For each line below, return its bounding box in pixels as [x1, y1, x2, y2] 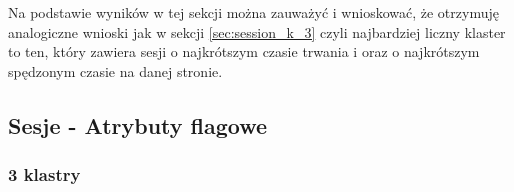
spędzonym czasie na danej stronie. [8, 60, 223, 81]
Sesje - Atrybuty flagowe [8, 109, 268, 140]
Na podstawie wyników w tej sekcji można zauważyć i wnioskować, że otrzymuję [8, 2, 499, 22]
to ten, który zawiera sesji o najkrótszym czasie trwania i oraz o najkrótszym [8, 41, 480, 62]
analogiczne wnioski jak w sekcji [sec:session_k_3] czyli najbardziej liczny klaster [8, 21, 506, 42]
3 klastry [8, 162, 81, 187]
